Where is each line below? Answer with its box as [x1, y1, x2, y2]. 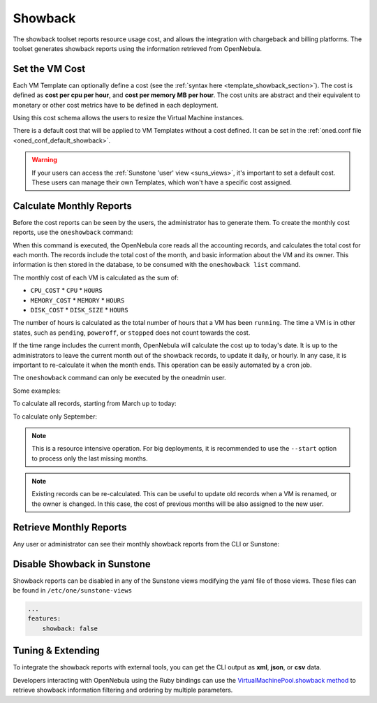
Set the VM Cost [13, 63, 86, 75]
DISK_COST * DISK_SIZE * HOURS [30, 306, 128, 314]
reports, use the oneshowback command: [13, 228, 133, 237]
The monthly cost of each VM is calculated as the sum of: [13, 273, 179, 282]
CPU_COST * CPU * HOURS [30, 287, 103, 295]
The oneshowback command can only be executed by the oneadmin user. [13, 374, 226, 382]
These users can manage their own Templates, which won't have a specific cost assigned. [31, 178, 293, 187]
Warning [31, 156, 57, 164]
